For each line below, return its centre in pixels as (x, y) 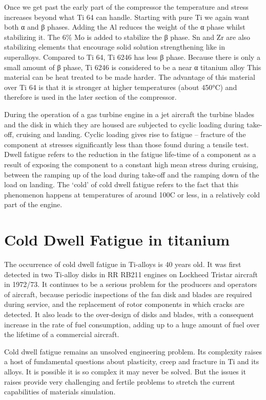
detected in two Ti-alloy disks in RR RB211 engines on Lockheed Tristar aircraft (131, 274)
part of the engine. (33, 204)
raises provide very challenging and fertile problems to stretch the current (120, 381)
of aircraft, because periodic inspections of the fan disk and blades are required (128, 294)
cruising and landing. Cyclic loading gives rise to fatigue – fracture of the (131, 134)
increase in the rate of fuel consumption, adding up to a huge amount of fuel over (132, 324)
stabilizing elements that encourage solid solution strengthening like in (115, 47)
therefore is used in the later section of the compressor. (90, 97)
